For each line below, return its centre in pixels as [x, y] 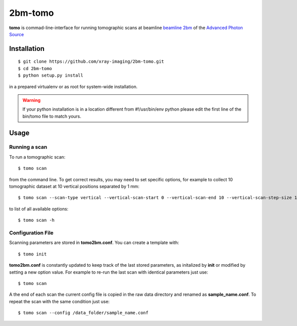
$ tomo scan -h [36, 220]
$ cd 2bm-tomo [35, 68]
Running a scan [28, 147]
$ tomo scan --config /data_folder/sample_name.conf [83, 313]
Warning [31, 100]
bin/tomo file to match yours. [52, 116]
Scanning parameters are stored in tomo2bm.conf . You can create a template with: [94, 243]
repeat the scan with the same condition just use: [59, 301]
